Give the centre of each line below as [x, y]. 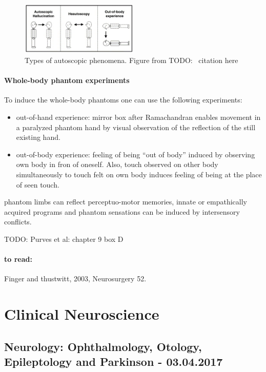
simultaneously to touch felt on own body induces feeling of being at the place [139, 174]
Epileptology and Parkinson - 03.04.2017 [114, 361]
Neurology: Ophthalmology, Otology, [103, 346]
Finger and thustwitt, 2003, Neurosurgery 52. [75, 278]
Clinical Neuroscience [82, 314]
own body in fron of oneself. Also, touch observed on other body [117, 164]
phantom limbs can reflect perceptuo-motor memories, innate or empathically [126, 202]
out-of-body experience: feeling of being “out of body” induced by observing [136, 154]
